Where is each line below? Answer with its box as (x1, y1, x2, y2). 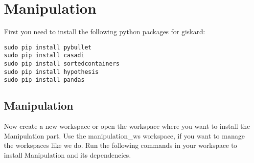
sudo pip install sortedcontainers (4, 60, 120, 68)
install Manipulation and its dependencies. (4, 149, 131, 160)
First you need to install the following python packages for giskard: (4, 26, 205, 37)
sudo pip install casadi (4, 52, 85, 59)
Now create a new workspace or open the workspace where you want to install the (4, 121, 250, 131)
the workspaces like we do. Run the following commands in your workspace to (4, 140, 237, 150)
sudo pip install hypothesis (4, 68, 99, 75)
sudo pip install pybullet (4, 44, 92, 51)
